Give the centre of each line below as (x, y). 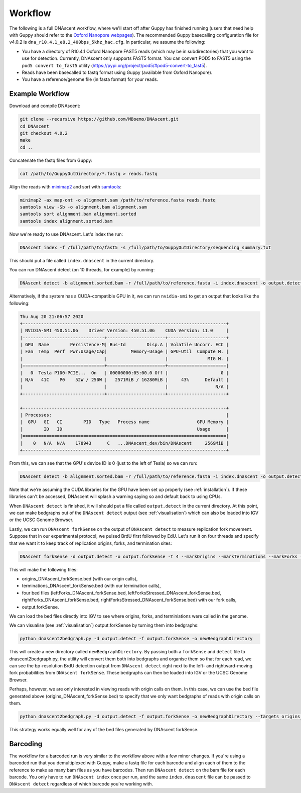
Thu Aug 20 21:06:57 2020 (52, 316)
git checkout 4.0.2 (44, 133)
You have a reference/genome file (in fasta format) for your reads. (90, 79)
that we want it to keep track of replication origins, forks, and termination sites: (91, 543)
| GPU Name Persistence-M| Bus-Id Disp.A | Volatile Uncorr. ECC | (124, 345)
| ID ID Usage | (124, 429)
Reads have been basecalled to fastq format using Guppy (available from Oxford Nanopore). (117, 72)
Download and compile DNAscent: (45, 106)
